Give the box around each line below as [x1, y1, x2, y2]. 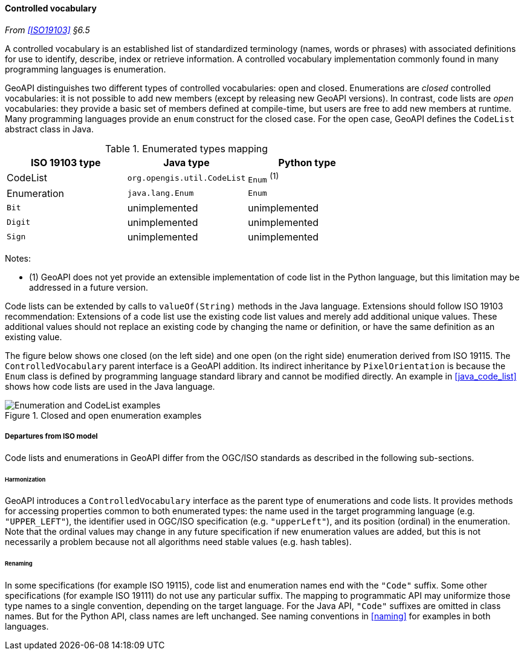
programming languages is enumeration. [5, 63, 166, 74]
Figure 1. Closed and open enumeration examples [5, 410, 202, 421]
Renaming [5, 560, 33, 567]
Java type [163, 156, 210, 169]
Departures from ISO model [5, 432, 98, 441]
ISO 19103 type [31, 156, 101, 169]
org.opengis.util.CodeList [127, 173, 246, 182]
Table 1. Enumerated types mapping [105, 142, 268, 155]
